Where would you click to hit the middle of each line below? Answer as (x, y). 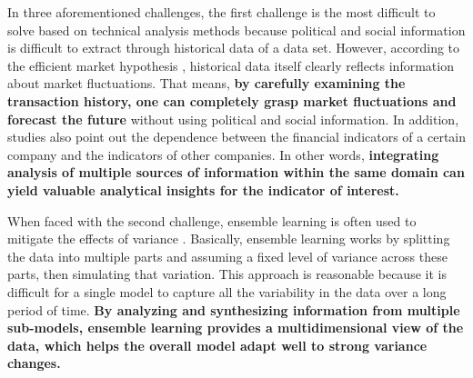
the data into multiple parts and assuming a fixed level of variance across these (227, 256)
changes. (34, 363)
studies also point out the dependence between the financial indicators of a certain (236, 137)
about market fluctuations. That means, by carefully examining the (206, 83)
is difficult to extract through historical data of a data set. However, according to (234, 48)
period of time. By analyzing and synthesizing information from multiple (234, 309)
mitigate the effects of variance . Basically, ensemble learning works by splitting (229, 239)
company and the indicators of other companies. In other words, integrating (223, 154)
